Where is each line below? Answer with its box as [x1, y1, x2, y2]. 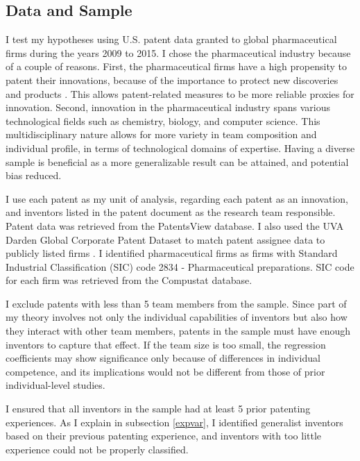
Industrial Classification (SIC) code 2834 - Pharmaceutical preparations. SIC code [6, 259, 354, 274]
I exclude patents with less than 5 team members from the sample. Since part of [6, 296, 347, 310]
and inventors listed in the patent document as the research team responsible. [6, 205, 336, 219]
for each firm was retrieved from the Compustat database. [6, 273, 252, 287]
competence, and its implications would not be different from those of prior [6, 364, 325, 378]
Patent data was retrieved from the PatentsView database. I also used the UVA [6, 218, 344, 233]
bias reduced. [6, 168, 62, 183]
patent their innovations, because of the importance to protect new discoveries [6, 72, 338, 87]
